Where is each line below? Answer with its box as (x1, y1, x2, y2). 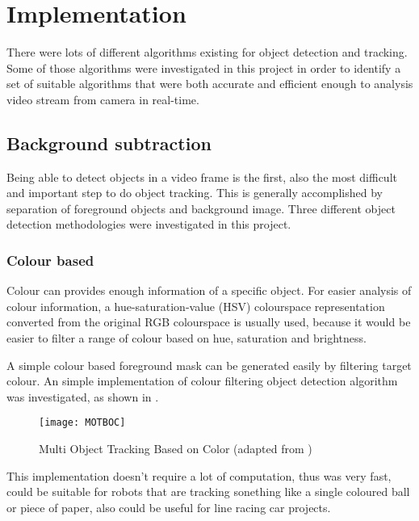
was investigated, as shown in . (6, 388, 159, 405)
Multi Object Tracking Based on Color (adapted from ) (39, 440, 312, 457)
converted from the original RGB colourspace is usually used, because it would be (6, 313, 411, 330)
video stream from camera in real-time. (6, 90, 199, 107)
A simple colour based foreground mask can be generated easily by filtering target (6, 356, 412, 373)
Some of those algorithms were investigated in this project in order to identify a (6, 59, 401, 76)
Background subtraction (6, 130, 212, 155)
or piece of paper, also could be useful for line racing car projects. (6, 498, 331, 515)
